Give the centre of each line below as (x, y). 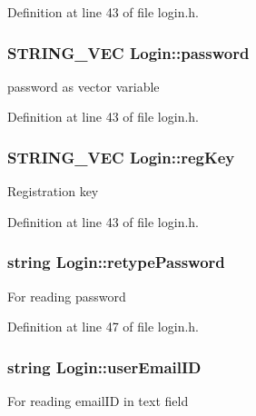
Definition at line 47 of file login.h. (103, 327)
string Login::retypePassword (116, 262)
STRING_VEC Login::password (128, 52)
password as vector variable (84, 86)
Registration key (53, 191)
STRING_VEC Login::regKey (121, 157)
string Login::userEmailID (104, 366)
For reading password (67, 296)
